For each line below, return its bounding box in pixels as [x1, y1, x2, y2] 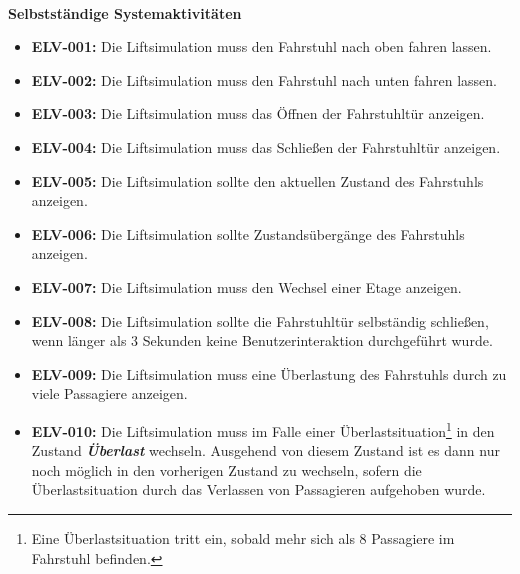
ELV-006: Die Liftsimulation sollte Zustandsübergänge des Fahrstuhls [31, 223, 465, 244]
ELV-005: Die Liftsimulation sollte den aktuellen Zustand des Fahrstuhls [31, 170, 484, 191]
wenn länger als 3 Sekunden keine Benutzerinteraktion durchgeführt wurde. [31, 330, 493, 351]
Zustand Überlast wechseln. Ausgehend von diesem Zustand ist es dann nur [31, 440, 500, 461]
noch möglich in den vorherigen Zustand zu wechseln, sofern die [31, 459, 422, 480]
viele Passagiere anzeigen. [31, 383, 188, 404]
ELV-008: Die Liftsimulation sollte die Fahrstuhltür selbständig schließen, [31, 310, 489, 331]
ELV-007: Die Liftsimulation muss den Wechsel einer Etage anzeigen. [31, 276, 462, 297]
